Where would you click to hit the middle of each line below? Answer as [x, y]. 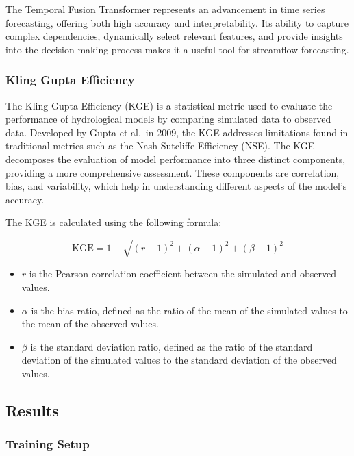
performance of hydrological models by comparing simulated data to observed [168, 119]
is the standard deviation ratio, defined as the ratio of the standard [172, 346]
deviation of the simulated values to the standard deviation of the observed [179, 360]
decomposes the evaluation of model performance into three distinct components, [176, 159]
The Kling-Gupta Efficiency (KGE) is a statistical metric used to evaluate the [169, 105]
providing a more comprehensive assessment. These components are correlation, [173, 172]
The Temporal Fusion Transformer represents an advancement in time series [165, 9]
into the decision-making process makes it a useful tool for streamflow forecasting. [177, 49]
